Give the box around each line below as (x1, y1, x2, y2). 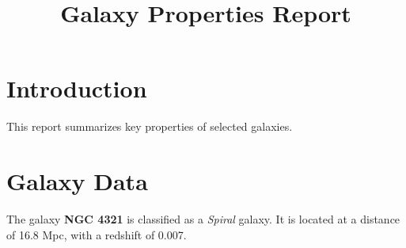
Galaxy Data (6, 165, 148, 197)
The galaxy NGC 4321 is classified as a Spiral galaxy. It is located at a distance (6, 211, 400, 227)
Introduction (6, 72, 147, 105)
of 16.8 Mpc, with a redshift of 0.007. (6, 226, 187, 242)
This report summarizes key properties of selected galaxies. (6, 118, 293, 135)
